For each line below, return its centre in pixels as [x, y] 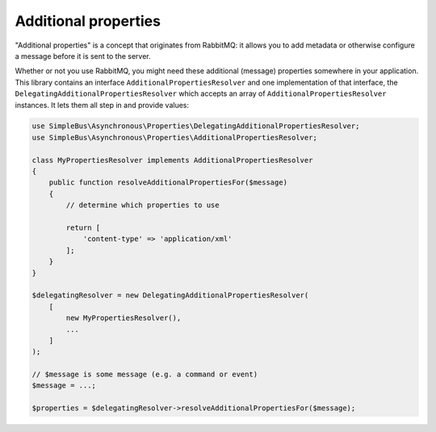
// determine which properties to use [143, 205]
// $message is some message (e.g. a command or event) [145, 374]
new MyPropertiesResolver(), [124, 318]
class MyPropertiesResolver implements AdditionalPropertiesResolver [172, 160]
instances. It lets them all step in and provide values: [102, 105]
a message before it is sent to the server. [83, 56]
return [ [83, 228]
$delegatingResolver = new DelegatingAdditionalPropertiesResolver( [170, 295]
